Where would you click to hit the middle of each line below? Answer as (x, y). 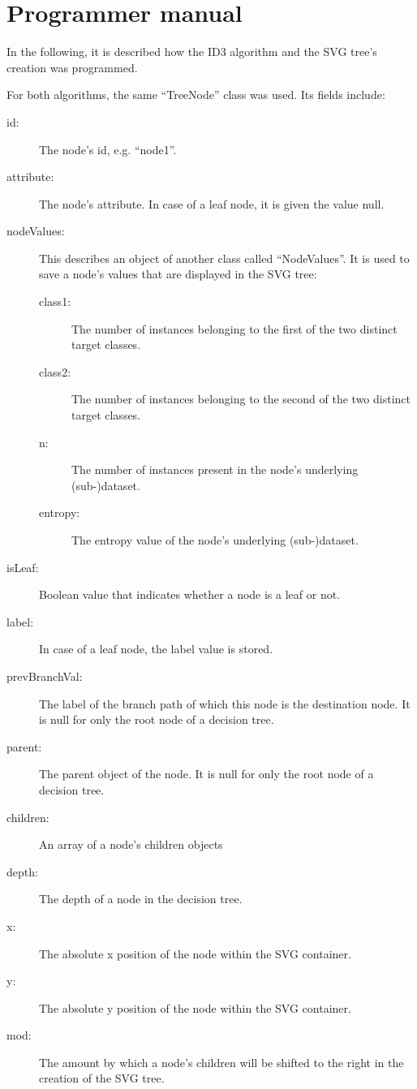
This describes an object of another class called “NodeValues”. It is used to (224, 258)
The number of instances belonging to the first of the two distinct (234, 328)
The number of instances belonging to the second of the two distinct (241, 399)
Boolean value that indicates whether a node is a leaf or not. (190, 594)
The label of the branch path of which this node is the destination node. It (225, 703)
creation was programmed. (72, 67)
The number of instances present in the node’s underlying (215, 469)
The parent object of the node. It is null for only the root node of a (206, 774)
